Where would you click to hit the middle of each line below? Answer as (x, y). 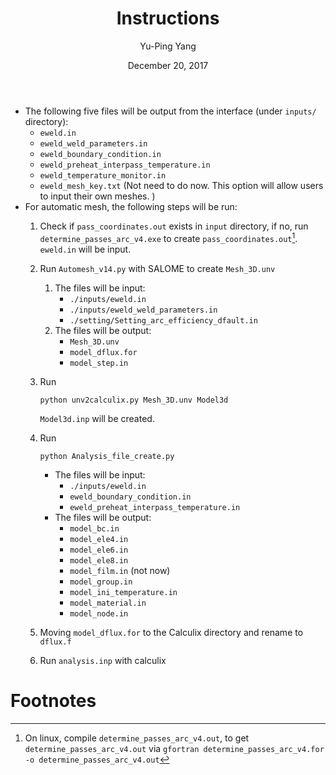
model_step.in (99, 363)
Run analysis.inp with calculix (103, 660)
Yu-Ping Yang (168, 46)
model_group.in (101, 582)
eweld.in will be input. (85, 249)
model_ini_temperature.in (123, 592)
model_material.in (108, 603)
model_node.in (99, 613)
